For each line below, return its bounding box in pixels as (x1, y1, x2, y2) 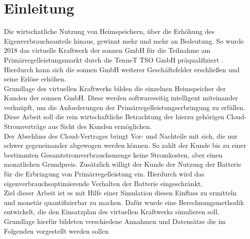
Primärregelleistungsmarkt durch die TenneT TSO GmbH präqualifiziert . (4, 54, 223, 64)
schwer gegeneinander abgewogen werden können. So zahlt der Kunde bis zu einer (4, 140, 247, 150)
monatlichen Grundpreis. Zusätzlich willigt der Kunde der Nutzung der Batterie (4, 159, 241, 169)
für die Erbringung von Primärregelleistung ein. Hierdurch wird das (4, 169, 204, 179)
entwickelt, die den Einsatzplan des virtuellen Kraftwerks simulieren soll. (4, 207, 219, 217)
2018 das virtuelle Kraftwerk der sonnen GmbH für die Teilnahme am (4, 45, 211, 55)
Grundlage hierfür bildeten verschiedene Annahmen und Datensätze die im (4, 216, 226, 226)
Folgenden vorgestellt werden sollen (4, 225, 109, 236)
